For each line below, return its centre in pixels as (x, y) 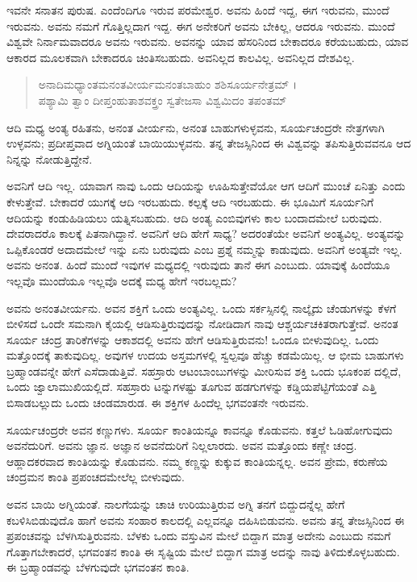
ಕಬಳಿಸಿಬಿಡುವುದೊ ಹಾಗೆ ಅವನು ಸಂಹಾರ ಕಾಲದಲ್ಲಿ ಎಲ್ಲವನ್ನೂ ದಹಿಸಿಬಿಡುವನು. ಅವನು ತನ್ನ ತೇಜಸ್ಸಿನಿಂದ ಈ (206, 520)
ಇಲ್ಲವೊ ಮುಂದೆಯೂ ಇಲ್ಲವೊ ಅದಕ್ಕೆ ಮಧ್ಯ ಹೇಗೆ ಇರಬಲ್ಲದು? (122, 280)
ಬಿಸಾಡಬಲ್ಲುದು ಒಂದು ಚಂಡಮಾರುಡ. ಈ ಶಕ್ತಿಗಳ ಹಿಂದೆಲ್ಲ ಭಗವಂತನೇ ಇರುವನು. (158, 403)
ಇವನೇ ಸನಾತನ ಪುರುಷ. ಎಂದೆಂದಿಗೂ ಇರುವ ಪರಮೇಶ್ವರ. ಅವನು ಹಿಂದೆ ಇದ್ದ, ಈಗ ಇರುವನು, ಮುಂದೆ (198, 10)
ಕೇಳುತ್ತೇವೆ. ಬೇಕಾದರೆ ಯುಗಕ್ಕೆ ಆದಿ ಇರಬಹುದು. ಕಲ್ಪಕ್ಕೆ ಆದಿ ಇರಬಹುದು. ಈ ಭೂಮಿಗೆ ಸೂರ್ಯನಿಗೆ (190, 201)
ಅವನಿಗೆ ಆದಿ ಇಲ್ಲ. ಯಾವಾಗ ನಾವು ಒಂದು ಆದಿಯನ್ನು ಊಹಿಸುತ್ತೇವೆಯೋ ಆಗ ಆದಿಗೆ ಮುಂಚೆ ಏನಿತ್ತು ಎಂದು (206, 186)
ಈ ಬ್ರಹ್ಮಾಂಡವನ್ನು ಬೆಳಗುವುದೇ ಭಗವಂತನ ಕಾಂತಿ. (98, 567)
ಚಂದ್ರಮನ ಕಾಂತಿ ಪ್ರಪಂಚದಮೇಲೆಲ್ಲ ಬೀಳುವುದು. (96, 477)
